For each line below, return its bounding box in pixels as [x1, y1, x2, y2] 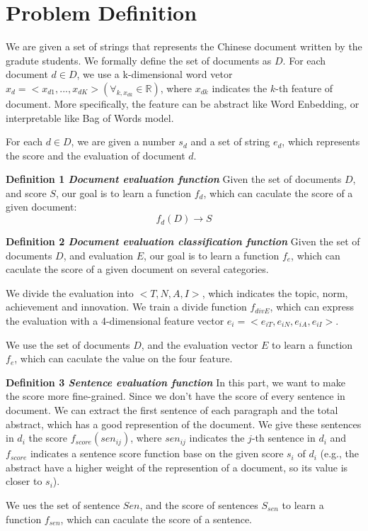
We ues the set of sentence [6, 497, 120, 512]
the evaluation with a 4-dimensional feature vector [6, 313, 224, 328]
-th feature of [275, 80, 333, 95]
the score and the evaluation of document [6, 147, 185, 162]
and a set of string [190, 134, 270, 149]
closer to [6, 474, 42, 488]
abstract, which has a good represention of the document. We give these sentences [6, 416, 362, 431]
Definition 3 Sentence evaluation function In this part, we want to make [6, 374, 345, 389]
